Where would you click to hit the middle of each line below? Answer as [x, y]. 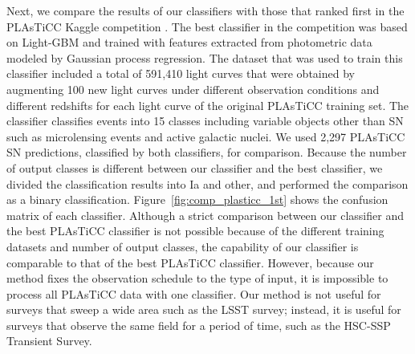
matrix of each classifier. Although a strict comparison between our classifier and [205, 215]
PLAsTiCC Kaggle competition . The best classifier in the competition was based [207, 26]
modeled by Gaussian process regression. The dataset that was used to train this [205, 57]
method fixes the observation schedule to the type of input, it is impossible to [197, 278]
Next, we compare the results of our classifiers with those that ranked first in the [205, 10]
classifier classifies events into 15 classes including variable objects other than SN [205, 121]
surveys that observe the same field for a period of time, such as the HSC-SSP [199, 325]
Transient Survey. [49, 341]
